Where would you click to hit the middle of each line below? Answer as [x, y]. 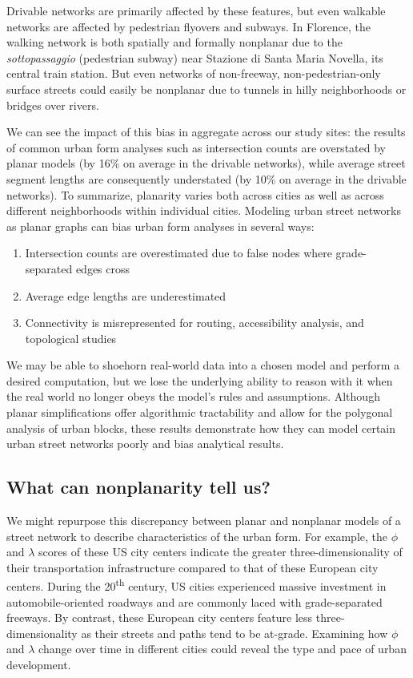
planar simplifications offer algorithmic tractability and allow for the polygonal [200, 412]
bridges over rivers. [53, 105]
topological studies [71, 338]
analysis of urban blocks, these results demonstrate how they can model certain [201, 428]
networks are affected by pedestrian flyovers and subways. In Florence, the [188, 26]
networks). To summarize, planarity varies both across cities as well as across [195, 194]
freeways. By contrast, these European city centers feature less [160, 617]
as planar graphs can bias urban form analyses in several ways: [160, 226]
